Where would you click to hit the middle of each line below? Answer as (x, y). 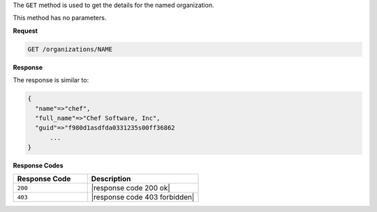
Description (111, 179)
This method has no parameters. (60, 18)
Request (25, 31)
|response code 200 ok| (131, 188)
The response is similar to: (51, 80)
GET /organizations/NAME (70, 49)
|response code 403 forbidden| (143, 197)
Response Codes (38, 166)
